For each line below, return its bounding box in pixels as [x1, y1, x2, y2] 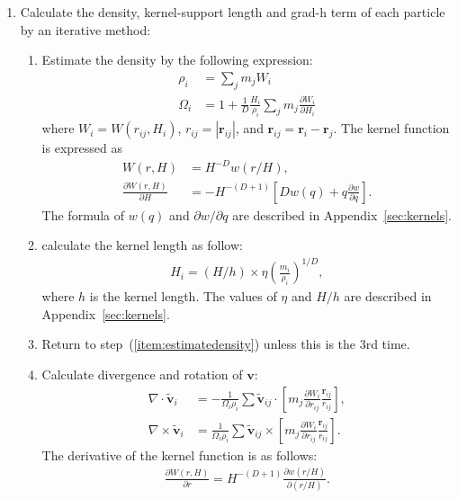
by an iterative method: [20, 20, 151, 39]
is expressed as [41, 138, 122, 157]
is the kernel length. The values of [89, 287, 277, 306]
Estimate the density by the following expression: [41, 50, 313, 69]
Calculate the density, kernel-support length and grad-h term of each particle [20, 3, 445, 21]
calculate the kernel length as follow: [41, 236, 243, 254]
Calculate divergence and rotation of [41, 365, 243, 384]
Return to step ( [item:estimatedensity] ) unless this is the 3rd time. [41, 334, 410, 353]
